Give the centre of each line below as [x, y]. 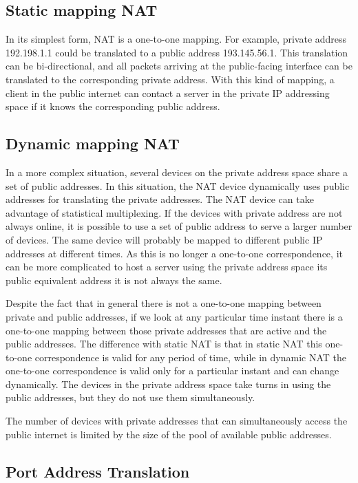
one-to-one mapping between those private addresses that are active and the [166, 330]
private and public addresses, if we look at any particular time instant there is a [174, 316]
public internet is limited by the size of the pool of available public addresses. [169, 434]
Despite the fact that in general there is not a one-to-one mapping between [164, 303]
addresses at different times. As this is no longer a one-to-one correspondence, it [174, 253]
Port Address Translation [98, 471]
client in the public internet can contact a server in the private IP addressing [168, 93]
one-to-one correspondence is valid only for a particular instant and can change [172, 371]
